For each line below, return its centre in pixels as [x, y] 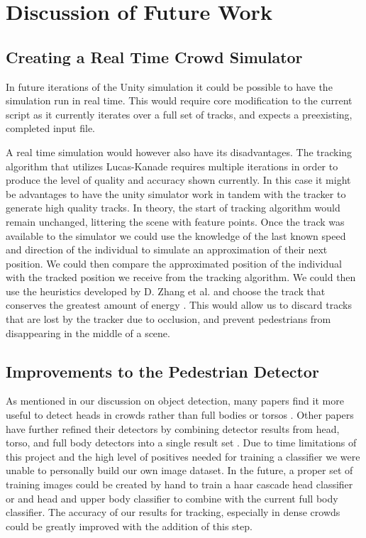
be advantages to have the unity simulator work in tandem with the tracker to [176, 193]
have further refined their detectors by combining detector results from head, [173, 428]
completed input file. [51, 128]
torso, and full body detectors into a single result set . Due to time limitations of [181, 443]
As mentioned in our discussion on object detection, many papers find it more [175, 401]
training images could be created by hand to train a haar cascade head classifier [179, 484]
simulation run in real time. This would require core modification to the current [179, 100]
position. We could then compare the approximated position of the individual [174, 263]
